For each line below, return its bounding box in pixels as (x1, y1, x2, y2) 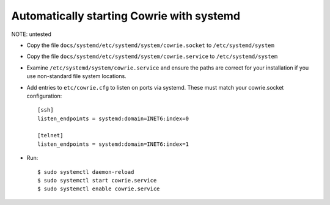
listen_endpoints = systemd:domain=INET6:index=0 (37, 115, 189, 122)
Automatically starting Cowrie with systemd (11, 9, 241, 23)
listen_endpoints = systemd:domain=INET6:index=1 (37, 140, 189, 148)
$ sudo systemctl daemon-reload (37, 168, 134, 175)
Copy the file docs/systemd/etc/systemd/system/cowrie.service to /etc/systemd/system (26, 52, 278, 60)
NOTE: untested (11, 31, 51, 38)
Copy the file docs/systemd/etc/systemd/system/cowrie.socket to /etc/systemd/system (26, 41, 274, 49)
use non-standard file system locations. (26, 73, 127, 80)
